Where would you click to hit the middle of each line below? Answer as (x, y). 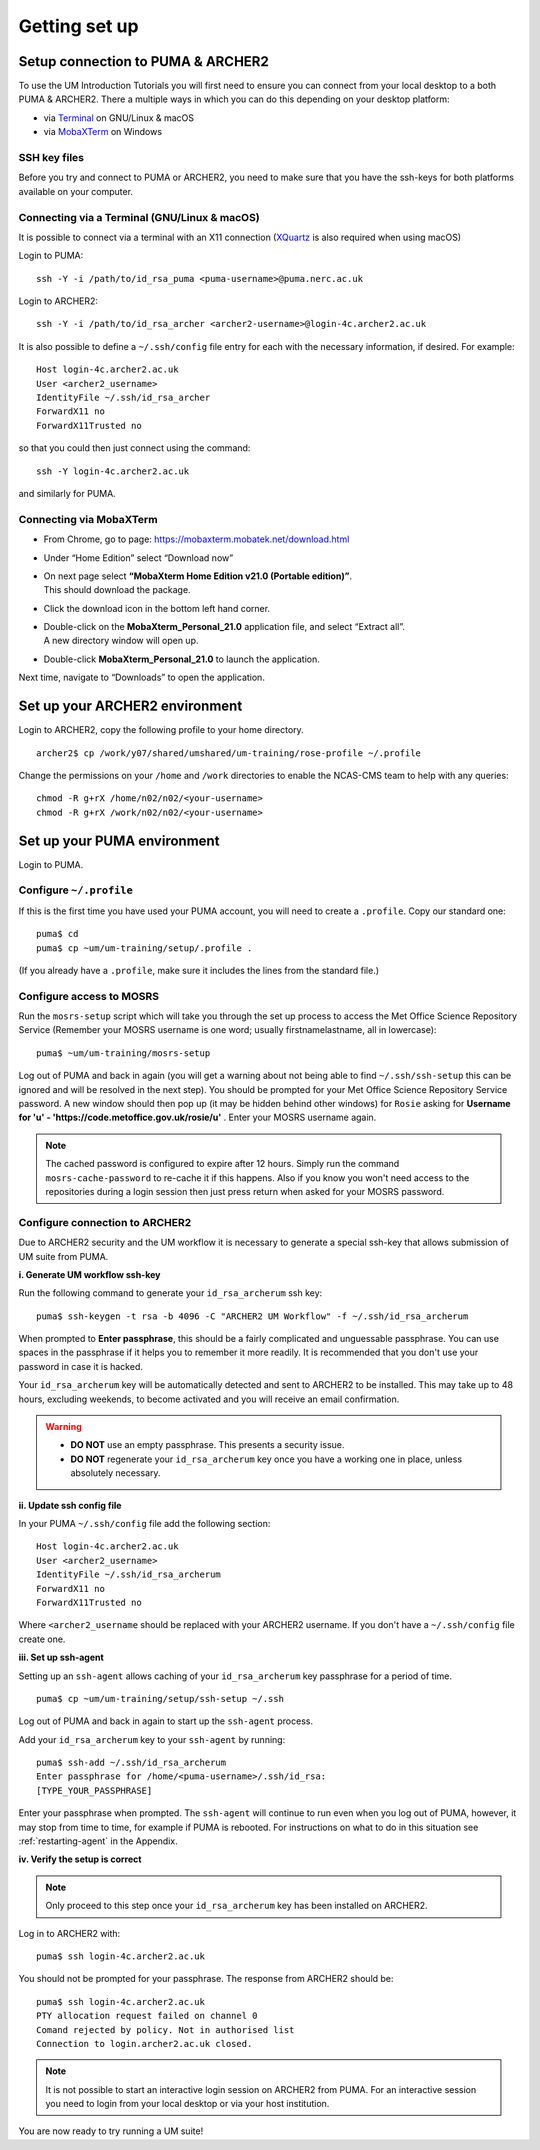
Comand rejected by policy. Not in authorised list (165, 2029)
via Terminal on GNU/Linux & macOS (119, 117)
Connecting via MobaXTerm (88, 519)
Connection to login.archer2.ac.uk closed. (144, 2043)
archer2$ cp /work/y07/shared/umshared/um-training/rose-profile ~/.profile (229, 753)
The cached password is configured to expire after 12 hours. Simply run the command (222, 1164)
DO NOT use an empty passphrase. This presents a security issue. (207, 1445)
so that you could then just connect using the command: (134, 448)
